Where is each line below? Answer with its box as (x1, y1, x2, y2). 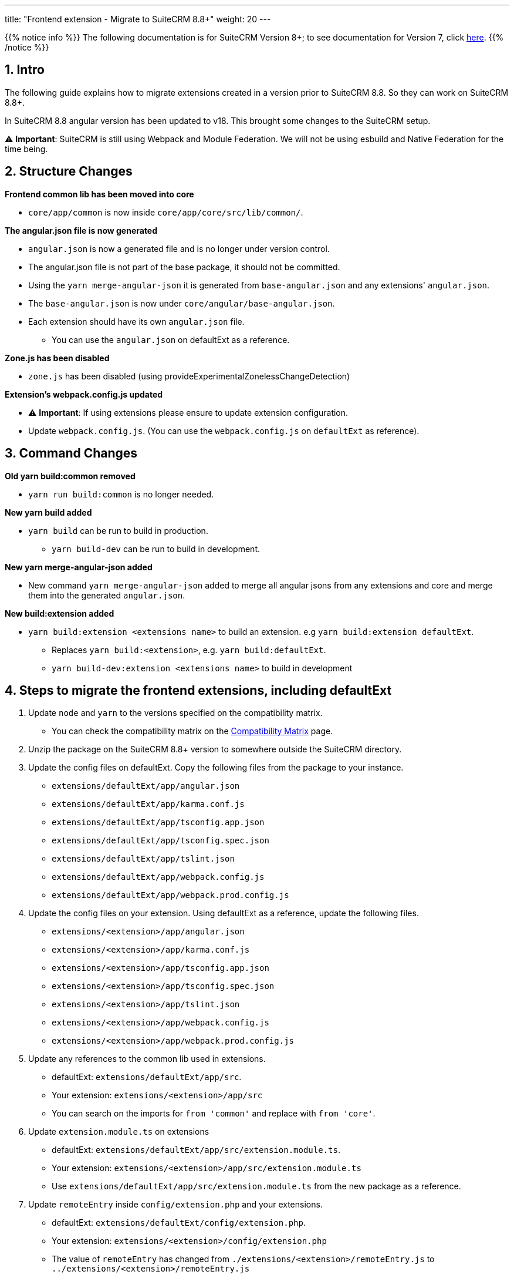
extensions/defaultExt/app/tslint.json (52, 854, 235, 864)
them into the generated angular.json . (28, 590, 185, 600)
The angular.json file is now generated (5, 225, 158, 236)
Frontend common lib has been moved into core (5, 189, 194, 199)
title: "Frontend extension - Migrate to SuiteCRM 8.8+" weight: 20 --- (5, 14, 271, 24)
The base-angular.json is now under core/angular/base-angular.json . (28, 298, 335, 308)
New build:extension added (5, 608, 114, 618)
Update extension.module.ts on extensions (28, 1126, 209, 1137)
